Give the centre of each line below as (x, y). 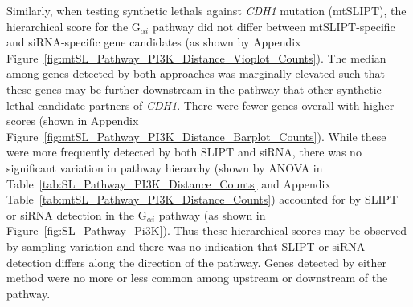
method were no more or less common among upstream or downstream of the (197, 278)
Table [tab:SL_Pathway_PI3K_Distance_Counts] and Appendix (169, 183)
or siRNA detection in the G (77, 214)
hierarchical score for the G (74, 26)
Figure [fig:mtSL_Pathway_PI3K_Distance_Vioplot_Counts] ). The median (196, 57)
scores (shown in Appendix (73, 121)
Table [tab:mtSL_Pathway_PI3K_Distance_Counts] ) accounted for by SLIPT (202, 199)
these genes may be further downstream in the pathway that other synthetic (194, 89)
